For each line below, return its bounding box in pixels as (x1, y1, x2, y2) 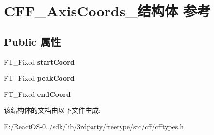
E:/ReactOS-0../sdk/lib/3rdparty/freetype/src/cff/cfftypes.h (4, 121, 184, 131)
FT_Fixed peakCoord (4, 73, 75, 83)
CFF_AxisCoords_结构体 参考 (4, 1, 211, 21)
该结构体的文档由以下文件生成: (4, 105, 101, 115)
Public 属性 (4, 34, 61, 49)
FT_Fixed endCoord (4, 89, 71, 99)
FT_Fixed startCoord (4, 56, 75, 67)
